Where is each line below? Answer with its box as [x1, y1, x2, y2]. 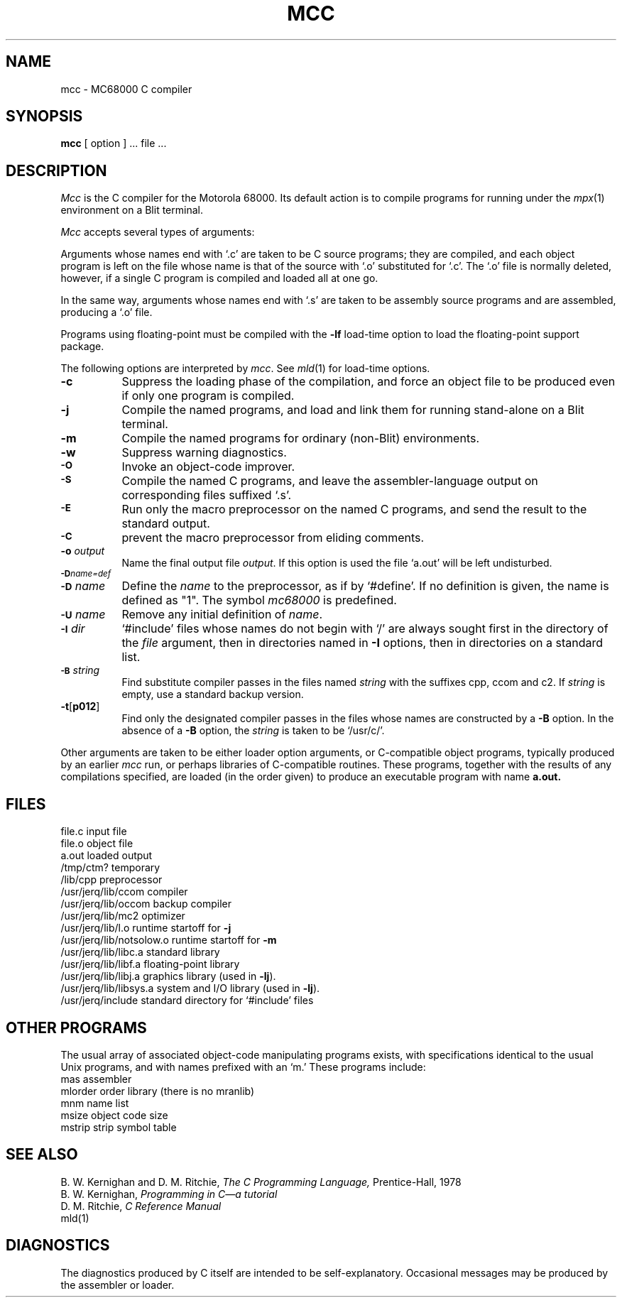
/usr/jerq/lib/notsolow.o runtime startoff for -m [60, 934, 277, 947]
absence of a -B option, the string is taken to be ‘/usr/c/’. [121, 724, 385, 737]
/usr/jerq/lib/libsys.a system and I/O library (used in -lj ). [60, 982, 320, 995]
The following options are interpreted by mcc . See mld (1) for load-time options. [60, 362, 430, 375]
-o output [60, 545, 105, 557]
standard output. [121, 516, 210, 531]
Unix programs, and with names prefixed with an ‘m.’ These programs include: [60, 1060, 426, 1073]
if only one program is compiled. [121, 388, 295, 403]
